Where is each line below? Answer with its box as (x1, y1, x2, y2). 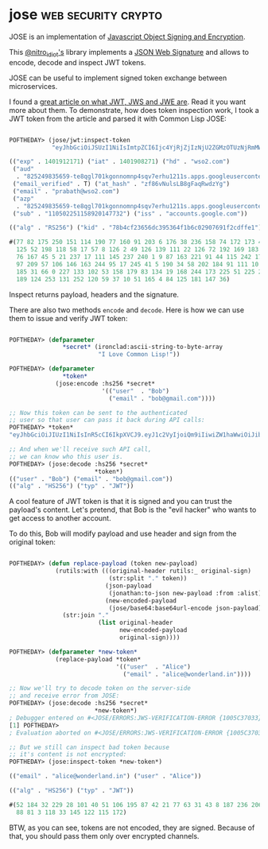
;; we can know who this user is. (9, 452, 124, 460)
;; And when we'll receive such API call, (9, 445, 152, 454)
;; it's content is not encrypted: (9, 750, 127, 758)
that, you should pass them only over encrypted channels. (9, 831, 200, 840)
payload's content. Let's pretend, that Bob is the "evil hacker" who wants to (9, 505, 257, 514)
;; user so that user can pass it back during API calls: (9, 416, 205, 424)
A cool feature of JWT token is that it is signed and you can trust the (9, 497, 233, 506)
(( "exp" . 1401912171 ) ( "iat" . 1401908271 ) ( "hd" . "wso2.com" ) (9, 157, 230, 166)
